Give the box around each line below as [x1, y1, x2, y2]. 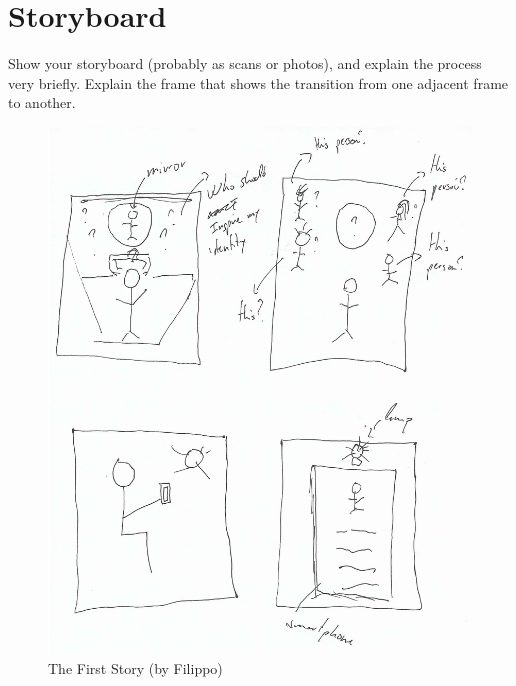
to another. [8, 92, 76, 113]
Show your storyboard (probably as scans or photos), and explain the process [8, 53, 482, 74]
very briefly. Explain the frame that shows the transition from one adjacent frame [8, 72, 509, 93]
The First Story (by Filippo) [48, 658, 223, 679]
